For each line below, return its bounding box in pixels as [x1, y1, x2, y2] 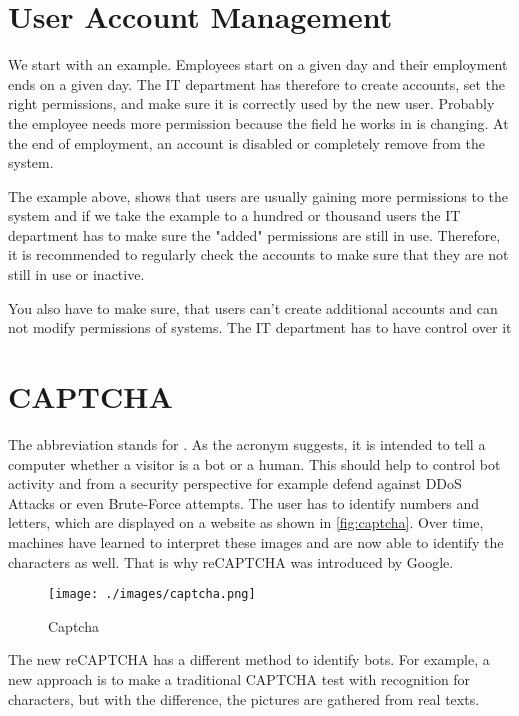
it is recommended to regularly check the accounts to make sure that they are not [8, 244, 509, 265]
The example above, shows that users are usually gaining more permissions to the [8, 185, 509, 206]
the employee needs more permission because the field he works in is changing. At [8, 112, 509, 133]
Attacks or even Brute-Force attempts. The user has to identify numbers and [8, 492, 480, 513]
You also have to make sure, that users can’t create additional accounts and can [8, 297, 498, 318]
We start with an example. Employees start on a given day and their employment [8, 54, 508, 75]
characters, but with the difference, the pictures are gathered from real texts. [8, 688, 480, 709]
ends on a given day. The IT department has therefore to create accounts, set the [8, 73, 506, 94]
